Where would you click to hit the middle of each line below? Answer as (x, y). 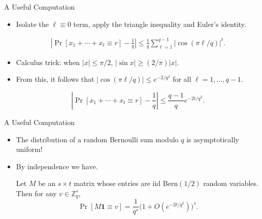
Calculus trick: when (48, 62)
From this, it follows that (55, 79)
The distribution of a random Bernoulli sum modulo (97, 139)
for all (182, 79)
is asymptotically (213, 139)
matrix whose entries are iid (117, 183)
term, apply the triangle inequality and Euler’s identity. (160, 24)
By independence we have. (57, 166)
